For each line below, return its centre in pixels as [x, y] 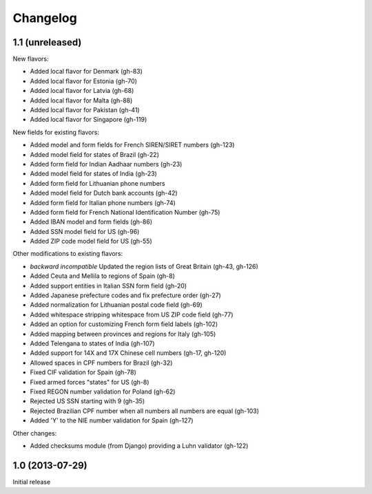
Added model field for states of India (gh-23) [94, 174]
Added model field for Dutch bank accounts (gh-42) [104, 193]
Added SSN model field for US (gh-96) [85, 231]
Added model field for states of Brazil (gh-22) [95, 154]
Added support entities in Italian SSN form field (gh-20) [108, 286]
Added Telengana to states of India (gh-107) [92, 343]
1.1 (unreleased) [47, 42]
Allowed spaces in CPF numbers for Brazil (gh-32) [101, 363]
